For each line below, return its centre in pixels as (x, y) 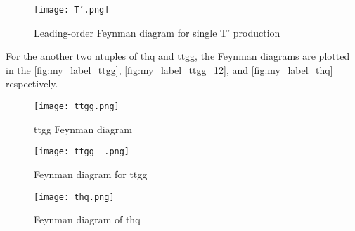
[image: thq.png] (74, 197)
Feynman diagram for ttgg (91, 174)
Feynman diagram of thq (87, 219)
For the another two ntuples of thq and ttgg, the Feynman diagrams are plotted (178, 56)
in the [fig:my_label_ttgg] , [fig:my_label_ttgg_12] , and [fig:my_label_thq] (169, 69)
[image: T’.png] (72, 10)
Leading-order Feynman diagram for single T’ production (157, 32)
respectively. (32, 83)
